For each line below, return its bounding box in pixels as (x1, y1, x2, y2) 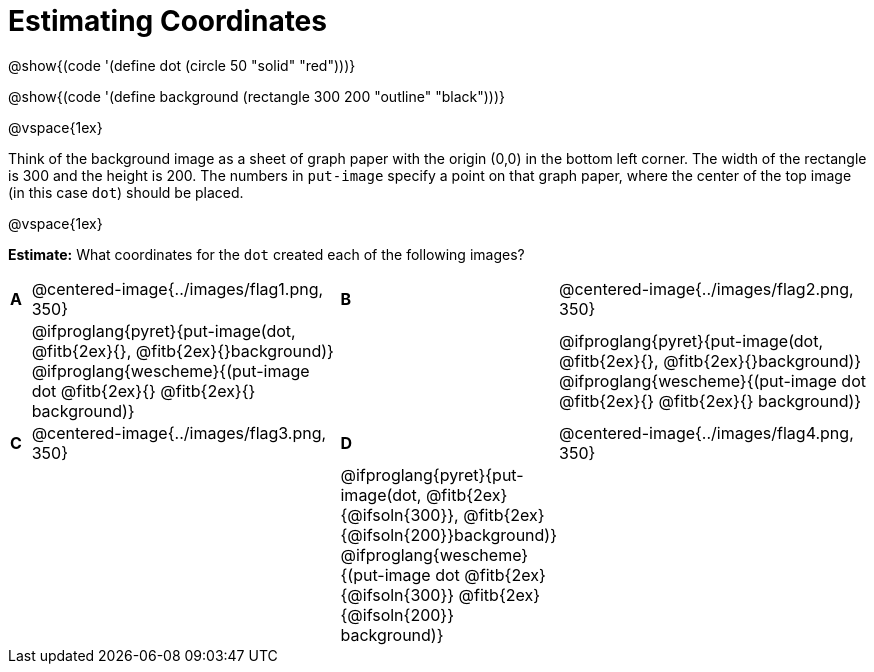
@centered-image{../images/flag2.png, (559, 278, 854, 299)
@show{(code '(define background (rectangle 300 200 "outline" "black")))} (8, 87, 506, 105)
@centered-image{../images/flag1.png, (31, 278, 324, 299)
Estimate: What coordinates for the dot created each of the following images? (8, 245, 525, 263)
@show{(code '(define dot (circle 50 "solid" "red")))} (8, 56, 356, 74)
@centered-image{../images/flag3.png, (31, 422, 327, 443)
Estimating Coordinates (8, 4, 327, 38)
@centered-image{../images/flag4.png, (559, 422, 854, 443)
